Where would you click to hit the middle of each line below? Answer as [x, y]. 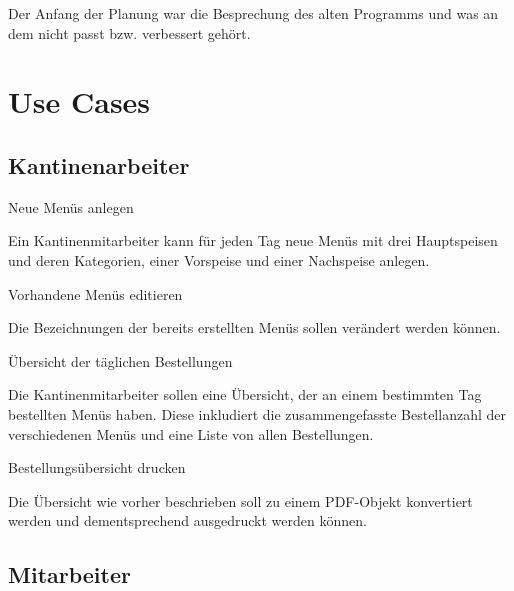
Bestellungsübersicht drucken [97, 467]
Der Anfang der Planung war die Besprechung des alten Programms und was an [253, 13]
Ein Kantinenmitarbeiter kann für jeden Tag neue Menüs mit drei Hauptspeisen [253, 240]
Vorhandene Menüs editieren [95, 293]
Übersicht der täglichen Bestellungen [120, 360]
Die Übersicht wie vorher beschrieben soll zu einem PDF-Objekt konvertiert [240, 500]
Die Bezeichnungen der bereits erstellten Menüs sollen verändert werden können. [254, 327]
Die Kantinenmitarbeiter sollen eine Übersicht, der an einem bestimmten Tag [245, 394]
